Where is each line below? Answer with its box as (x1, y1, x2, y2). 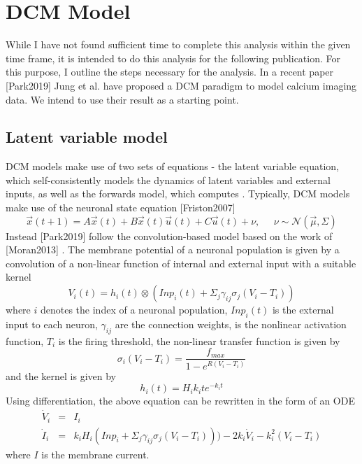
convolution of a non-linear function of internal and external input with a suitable (6, 255, 356, 270)
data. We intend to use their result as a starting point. (6, 92, 239, 106)
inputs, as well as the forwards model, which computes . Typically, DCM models (6, 186, 350, 201)
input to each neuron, (6, 316, 98, 331)
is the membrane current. (41, 447, 150, 461)
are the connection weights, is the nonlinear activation (115, 316, 347, 331)
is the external (272, 302, 334, 317)
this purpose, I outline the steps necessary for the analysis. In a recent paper (6, 64, 334, 79)
